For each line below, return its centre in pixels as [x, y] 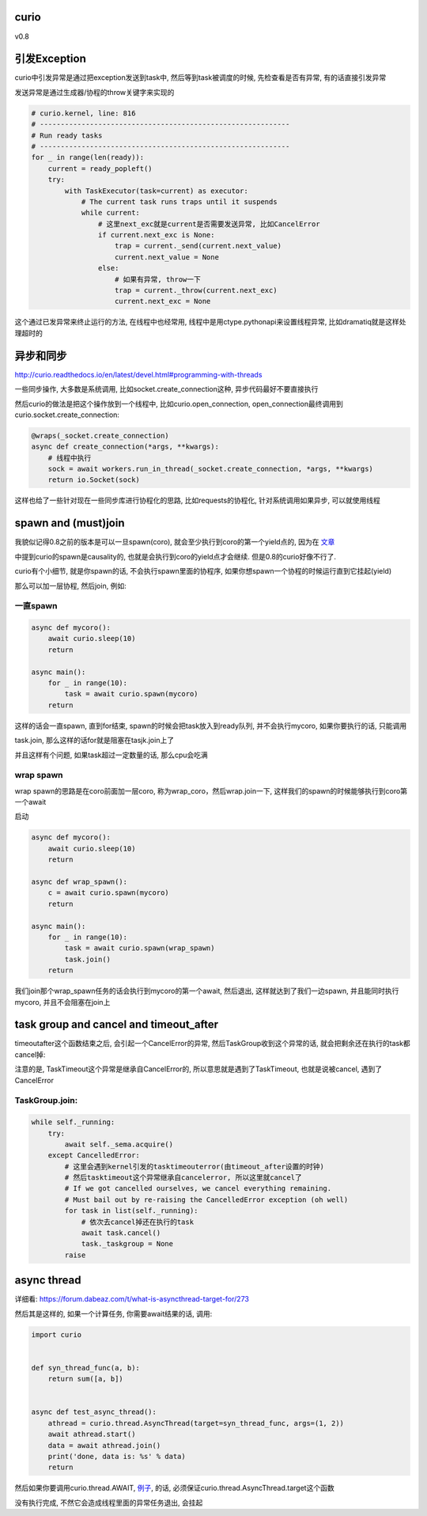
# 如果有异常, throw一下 [158, 279]
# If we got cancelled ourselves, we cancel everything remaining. [198, 1188]
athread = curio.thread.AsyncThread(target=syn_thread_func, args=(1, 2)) [196, 1423]
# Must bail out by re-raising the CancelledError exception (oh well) [206, 1200]
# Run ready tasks [67, 135]
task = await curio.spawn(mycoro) [131, 694]
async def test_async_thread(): [94, 1412]
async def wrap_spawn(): [79, 882]
